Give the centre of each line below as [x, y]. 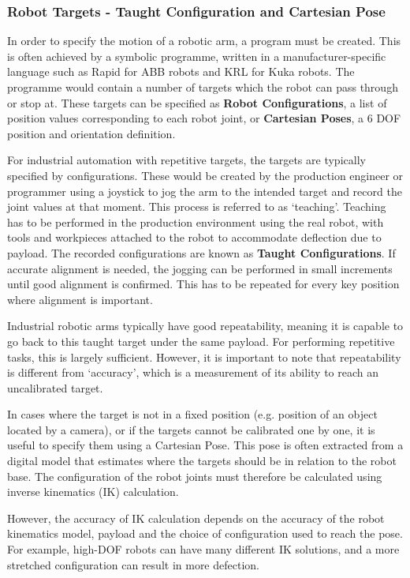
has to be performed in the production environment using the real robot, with [196, 221]
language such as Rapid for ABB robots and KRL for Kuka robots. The [181, 71]
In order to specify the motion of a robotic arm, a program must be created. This [204, 41]
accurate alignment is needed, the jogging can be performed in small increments [200, 268]
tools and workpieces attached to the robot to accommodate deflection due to [194, 237]
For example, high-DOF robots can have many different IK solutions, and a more [203, 549]
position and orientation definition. [91, 133]
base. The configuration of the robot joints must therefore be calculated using [195, 476]
